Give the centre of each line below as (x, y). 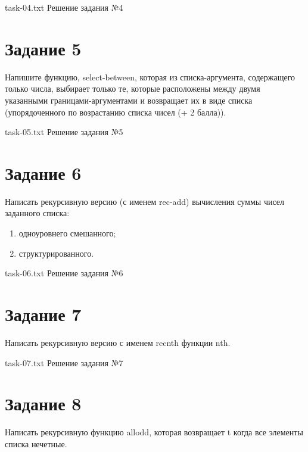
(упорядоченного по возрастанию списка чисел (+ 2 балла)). (116, 112)
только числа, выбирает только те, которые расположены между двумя (133, 88)
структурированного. (56, 253)
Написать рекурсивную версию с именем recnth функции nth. (118, 342)
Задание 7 (43, 314)
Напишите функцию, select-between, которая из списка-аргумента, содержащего (150, 77)
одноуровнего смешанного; (67, 233)
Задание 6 (43, 172)
